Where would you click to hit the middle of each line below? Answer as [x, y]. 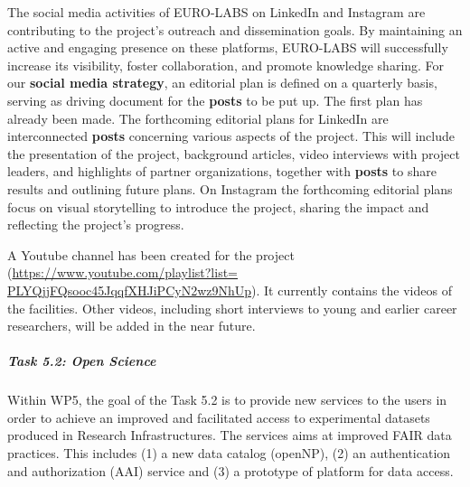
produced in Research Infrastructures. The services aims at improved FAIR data [230, 435]
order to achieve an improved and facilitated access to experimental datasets [219, 417]
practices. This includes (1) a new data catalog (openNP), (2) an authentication [229, 453]
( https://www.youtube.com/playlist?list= [122, 272]
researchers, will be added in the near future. [132, 326]
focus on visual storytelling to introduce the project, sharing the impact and [218, 206]
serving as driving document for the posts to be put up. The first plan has [215, 100]
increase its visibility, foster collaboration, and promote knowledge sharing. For [226, 65]
